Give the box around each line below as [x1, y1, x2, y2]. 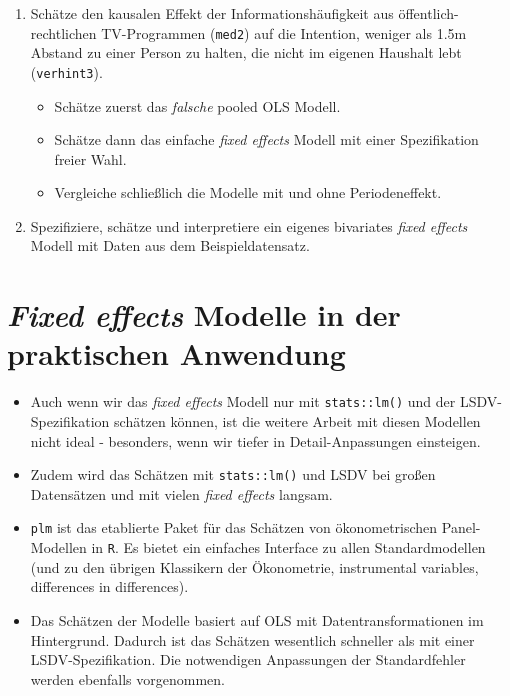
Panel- [441, 517, 481, 538]
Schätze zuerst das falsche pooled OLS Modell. [54, 95, 341, 116]
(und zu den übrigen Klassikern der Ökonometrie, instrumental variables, [30, 556, 479, 577]
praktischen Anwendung [7, 333, 346, 374]
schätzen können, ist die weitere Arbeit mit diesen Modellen [114, 411, 481, 432]
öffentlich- [398, 3, 459, 23]
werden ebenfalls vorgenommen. [30, 668, 226, 689]
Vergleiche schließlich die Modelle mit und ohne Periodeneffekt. [54, 182, 442, 203]
